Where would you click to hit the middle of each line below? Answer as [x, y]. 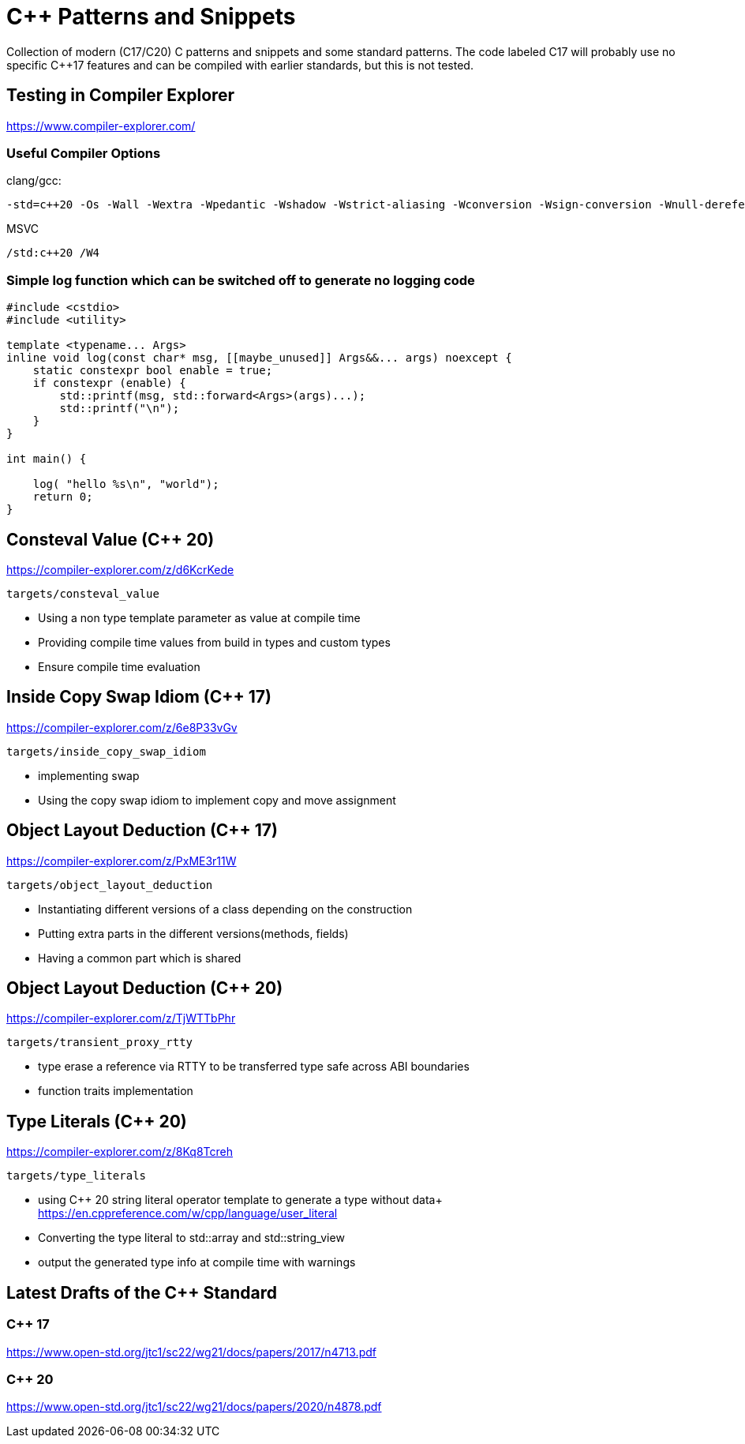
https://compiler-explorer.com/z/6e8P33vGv [122, 727]
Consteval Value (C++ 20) [110, 539]
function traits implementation [116, 1091]
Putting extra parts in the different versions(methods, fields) [193, 933]
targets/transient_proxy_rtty [100, 1043]
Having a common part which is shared [140, 958]
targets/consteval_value [83, 593]
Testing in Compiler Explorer [121, 96]
